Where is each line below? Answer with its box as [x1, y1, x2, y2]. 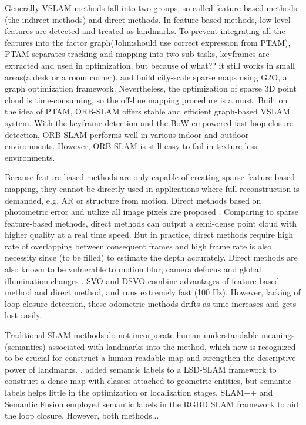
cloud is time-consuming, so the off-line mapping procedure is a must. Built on [5, 93, 288, 106]
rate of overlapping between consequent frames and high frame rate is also [5, 240, 272, 252]
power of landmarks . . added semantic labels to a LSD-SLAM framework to [5, 363, 277, 375]
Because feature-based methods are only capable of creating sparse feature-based [5, 171, 295, 183]
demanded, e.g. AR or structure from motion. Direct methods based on [5, 194, 261, 206]
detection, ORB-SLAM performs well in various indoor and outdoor [5, 128, 249, 140]
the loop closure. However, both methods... [5, 409, 159, 421]
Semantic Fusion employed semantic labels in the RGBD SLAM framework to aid [5, 397, 298, 410]
